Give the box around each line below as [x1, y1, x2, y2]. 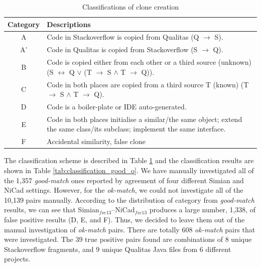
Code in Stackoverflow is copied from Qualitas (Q [47, 32, 199, 42]
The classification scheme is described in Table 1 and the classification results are [4, 155, 254, 166]
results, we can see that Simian [4, 204, 99, 215]
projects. [4, 253, 31, 264]
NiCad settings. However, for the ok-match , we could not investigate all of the [4, 185, 243, 195]
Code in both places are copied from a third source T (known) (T [47, 79, 249, 89]
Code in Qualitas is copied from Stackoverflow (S [47, 44, 198, 55]
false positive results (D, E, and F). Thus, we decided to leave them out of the [4, 214, 245, 224]
